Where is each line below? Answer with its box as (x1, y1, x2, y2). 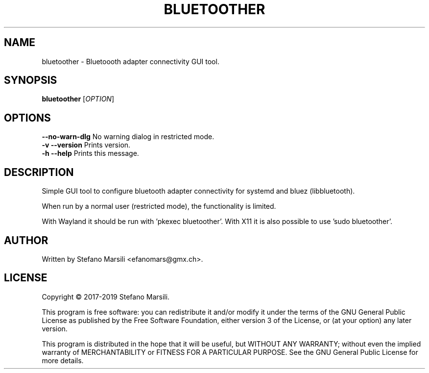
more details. (42, 356, 84, 365)
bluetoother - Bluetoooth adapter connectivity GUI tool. (42, 57, 219, 66)
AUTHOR (4, 234, 48, 247)
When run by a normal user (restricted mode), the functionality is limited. (42, 202, 276, 211)
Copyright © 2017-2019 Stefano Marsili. (42, 292, 170, 301)
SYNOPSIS (4, 74, 57, 87)
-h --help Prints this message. (42, 149, 139, 158)
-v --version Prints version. (42, 141, 131, 149)
